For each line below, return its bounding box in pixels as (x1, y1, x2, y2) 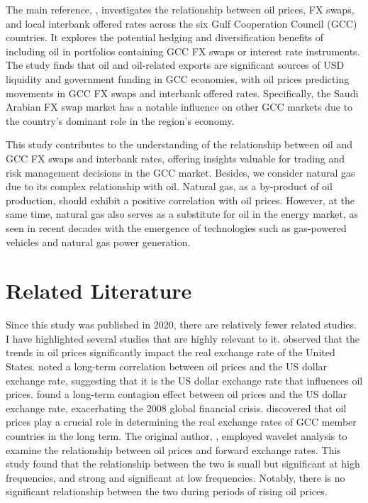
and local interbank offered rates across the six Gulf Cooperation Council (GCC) (6, 16, 357, 31)
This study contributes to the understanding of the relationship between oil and (6, 137, 352, 152)
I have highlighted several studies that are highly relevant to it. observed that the (6, 331, 360, 346)
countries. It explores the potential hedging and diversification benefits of (6, 30, 324, 45)
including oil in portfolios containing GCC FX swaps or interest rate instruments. (6, 43, 360, 58)
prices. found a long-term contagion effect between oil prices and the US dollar (6, 387, 347, 402)
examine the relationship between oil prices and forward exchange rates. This (6, 442, 341, 457)
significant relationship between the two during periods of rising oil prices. (6, 484, 328, 499)
